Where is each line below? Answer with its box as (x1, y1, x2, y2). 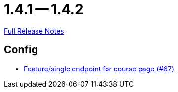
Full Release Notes (4, 26, 64, 35)
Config (4, 44, 38, 56)
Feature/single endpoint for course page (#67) (24, 64, 174, 73)
